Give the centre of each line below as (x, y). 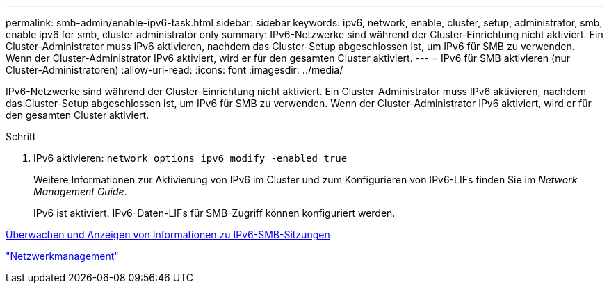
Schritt (21, 137)
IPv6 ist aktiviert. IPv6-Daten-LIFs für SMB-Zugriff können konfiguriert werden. (214, 213)
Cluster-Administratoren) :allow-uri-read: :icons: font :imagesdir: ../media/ (174, 70)
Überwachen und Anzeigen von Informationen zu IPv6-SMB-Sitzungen (168, 234)
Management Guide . (80, 191)
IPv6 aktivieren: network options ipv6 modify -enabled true (190, 158)
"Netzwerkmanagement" (62, 256)
